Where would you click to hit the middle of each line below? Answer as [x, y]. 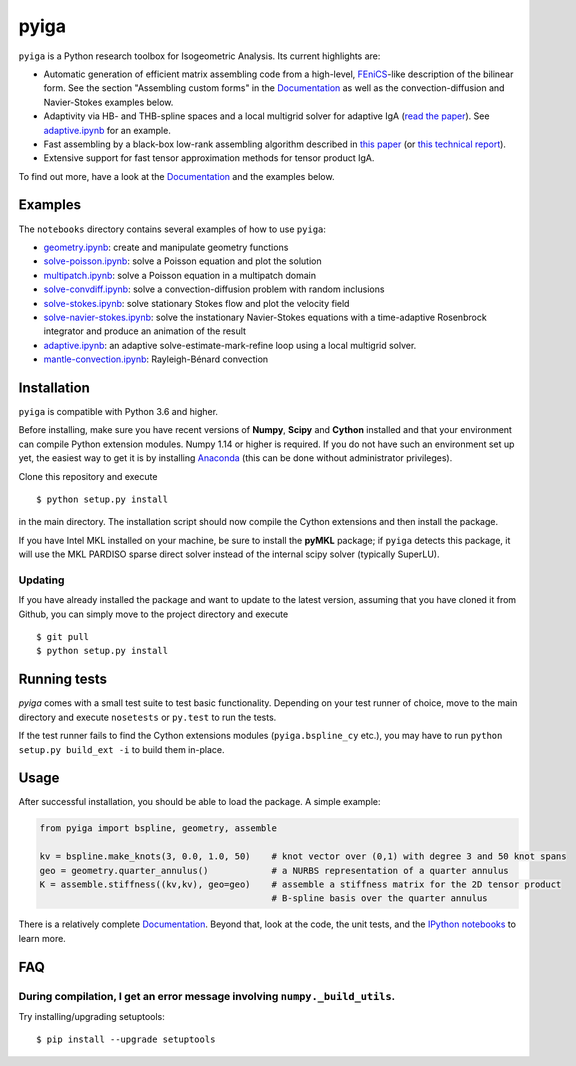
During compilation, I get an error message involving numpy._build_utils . [206, 996]
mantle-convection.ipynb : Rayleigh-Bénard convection [156, 359]
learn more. [42, 938]
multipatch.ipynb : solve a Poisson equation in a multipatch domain [180, 275]
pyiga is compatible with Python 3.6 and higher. [118, 411]
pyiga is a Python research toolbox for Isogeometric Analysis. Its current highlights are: [199, 56]
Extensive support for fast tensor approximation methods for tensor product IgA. [209, 158]
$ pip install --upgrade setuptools [126, 1039]
